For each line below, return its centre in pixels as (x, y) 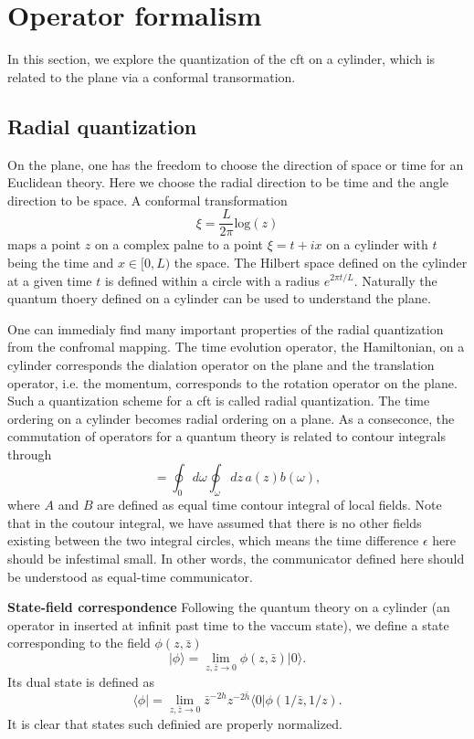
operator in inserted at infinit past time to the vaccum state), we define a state (228, 624)
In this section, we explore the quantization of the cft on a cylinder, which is (221, 59)
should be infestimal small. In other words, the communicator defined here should (236, 559)
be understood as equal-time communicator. (130, 576)
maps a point (44, 244)
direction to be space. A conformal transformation (147, 200)
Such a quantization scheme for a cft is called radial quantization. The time (219, 401)
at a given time (50, 280)
